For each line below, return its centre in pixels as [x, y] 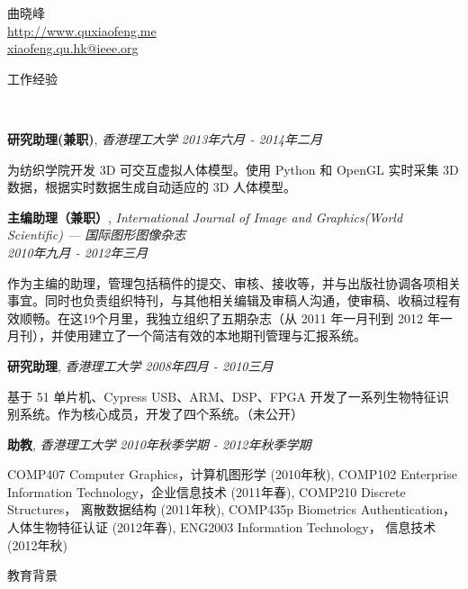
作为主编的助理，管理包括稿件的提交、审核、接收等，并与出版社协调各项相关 [234, 282]
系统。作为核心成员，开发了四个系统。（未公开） [161, 414]
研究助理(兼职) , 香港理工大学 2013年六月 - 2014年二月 [165, 138]
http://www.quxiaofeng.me [82, 30]
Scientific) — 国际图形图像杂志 [97, 235]
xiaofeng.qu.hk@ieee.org [73, 48]
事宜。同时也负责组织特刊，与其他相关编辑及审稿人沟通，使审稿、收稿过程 [228, 300]
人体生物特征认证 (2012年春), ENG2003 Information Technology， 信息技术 [222, 527]
